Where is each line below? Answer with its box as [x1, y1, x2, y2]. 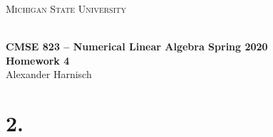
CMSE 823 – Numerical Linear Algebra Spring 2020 [6, 39, 268, 54]
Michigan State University [6, 1, 126, 16]
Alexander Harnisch [6, 67, 92, 82]
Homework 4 [6, 53, 70, 67]
